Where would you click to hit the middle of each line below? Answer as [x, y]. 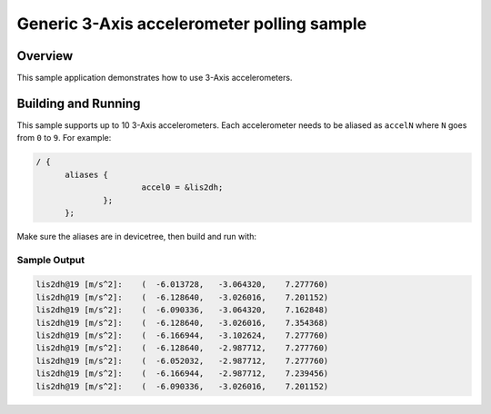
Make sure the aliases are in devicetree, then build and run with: [137, 236]
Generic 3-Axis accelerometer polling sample [192, 24]
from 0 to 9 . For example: [64, 138]
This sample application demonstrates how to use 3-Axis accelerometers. [155, 78]
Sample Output [51, 260]
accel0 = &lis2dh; [182, 187]
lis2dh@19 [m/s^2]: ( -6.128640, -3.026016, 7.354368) [182, 323]
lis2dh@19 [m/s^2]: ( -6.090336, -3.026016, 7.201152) [182, 386]
